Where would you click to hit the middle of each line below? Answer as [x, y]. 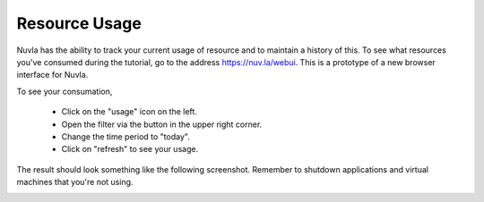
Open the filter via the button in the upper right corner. [162, 124]
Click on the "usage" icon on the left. [129, 112]
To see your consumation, [65, 91]
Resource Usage [79, 23]
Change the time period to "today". [125, 136]
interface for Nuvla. [52, 75]
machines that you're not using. [75, 182]
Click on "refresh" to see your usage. [130, 149]
